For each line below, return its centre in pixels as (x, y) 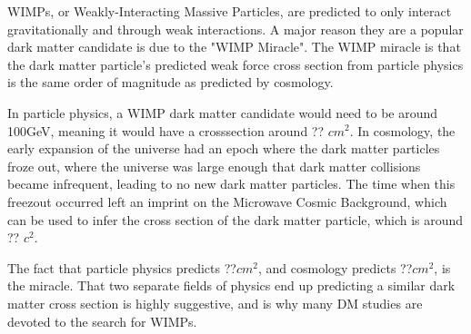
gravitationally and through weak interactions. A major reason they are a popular (235, 29)
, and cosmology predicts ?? (335, 267)
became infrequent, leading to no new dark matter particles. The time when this (231, 184)
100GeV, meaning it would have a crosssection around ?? (166, 130)
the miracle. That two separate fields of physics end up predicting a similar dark (231, 285)
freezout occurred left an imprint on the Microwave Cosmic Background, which (227, 201)
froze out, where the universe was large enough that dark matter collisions (214, 166)
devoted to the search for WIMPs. (102, 321)
